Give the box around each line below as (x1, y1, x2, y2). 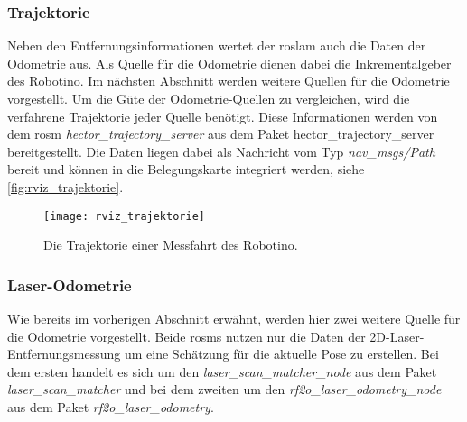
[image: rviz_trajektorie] (43, 209, 205, 223)
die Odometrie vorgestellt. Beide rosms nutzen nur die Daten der (7, 326, 366, 345)
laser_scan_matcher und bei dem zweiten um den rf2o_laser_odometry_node (7, 380, 442, 399)
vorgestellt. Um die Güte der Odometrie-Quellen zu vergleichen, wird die (7, 89, 410, 107)
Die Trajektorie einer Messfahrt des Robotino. (43, 235, 298, 254)
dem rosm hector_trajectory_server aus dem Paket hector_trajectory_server (7, 124, 434, 143)
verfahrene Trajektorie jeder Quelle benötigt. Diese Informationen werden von (7, 106, 438, 125)
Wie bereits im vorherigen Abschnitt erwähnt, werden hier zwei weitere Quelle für (7, 309, 461, 328)
